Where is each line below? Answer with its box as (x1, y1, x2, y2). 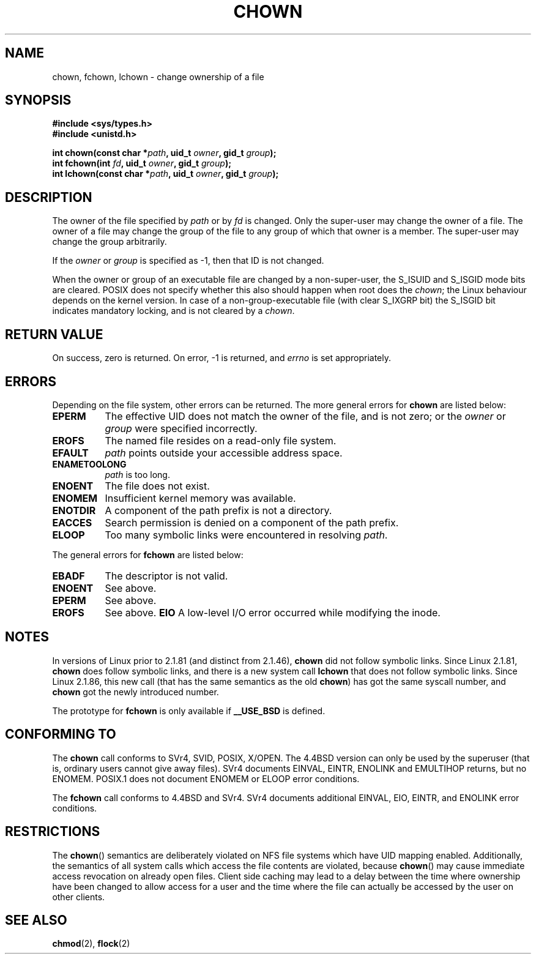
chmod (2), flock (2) (52, 938, 130, 949)
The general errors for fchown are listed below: (52, 549, 244, 560)
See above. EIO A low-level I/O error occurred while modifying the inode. (105, 606, 441, 619)
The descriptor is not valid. (105, 569, 228, 582)
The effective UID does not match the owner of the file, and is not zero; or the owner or (105, 409, 506, 422)
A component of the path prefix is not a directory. (105, 504, 332, 517)
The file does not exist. (105, 479, 210, 492)
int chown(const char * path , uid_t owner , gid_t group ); (52, 147, 277, 159)
